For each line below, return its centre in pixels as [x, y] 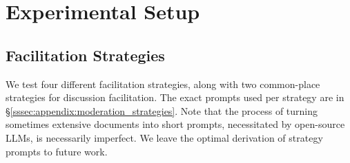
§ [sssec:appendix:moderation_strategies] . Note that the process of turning [162, 110]
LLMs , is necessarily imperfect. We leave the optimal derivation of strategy [164, 137]
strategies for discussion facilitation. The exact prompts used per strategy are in [175, 97]
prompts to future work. [57, 151]
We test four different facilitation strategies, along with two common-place [163, 84]
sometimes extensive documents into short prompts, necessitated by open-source [175, 124]
